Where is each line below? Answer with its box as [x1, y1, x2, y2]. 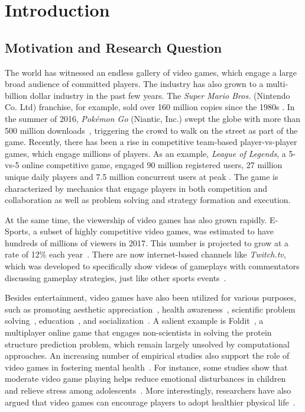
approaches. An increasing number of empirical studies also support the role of [5, 349, 290, 362]
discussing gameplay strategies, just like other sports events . [5, 271, 226, 284]
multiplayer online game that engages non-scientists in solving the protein [5, 326, 272, 339]
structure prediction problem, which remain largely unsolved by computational [5, 337, 290, 350]
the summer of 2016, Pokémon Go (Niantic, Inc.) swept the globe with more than [5, 112, 301, 124]
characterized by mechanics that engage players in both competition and [5, 182, 267, 194]
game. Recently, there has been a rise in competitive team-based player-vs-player [5, 136, 297, 148]
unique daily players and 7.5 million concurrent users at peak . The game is [5, 170, 278, 182]
